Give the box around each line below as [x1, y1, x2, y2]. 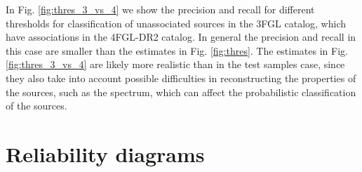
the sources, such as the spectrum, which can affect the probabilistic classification [6, 84, 356, 99]
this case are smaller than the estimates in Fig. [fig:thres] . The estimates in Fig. [6, 43, 348, 58]
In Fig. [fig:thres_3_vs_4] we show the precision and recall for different [6, 2, 315, 16]
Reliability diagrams [6, 139, 205, 168]
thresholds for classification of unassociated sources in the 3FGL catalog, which [6, 15, 346, 30]
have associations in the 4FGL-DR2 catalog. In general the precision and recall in [6, 29, 356, 44]
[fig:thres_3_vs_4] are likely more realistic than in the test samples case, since [6, 57, 345, 72]
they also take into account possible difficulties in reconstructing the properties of [6, 70, 356, 85]
